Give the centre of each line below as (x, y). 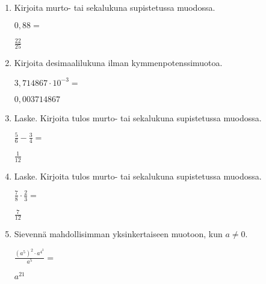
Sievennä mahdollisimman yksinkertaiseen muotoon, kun (118, 234)
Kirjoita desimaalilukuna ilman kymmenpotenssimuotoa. (118, 63)
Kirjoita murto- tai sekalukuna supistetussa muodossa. (115, 7)
